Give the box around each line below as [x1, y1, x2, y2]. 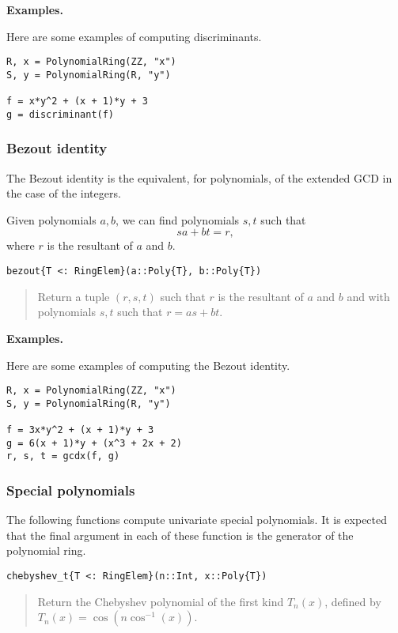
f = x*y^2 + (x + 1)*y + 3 [6, 96, 148, 107]
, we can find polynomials [116, 211, 240, 228]
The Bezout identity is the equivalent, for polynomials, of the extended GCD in [6, 169, 392, 186]
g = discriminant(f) [6, 108, 115, 120]
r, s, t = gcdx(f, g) [6, 450, 120, 462]
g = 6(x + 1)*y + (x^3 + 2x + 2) [6, 437, 182, 449]
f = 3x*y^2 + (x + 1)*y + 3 [6, 424, 154, 436]
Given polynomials [6, 211, 97, 228]
